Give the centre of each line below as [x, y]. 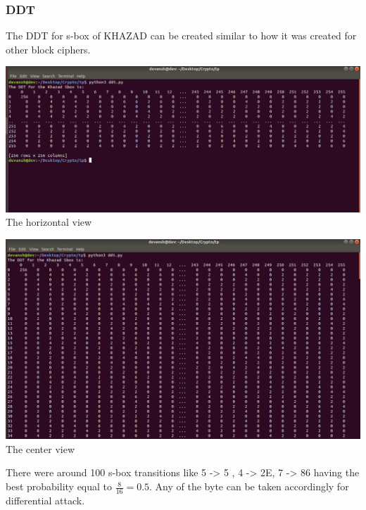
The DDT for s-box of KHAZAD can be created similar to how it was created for [181, 36]
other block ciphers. [48, 49]
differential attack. [45, 500]
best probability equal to [59, 486]
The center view [40, 448]
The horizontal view [49, 222]
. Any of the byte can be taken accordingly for [249, 486]
